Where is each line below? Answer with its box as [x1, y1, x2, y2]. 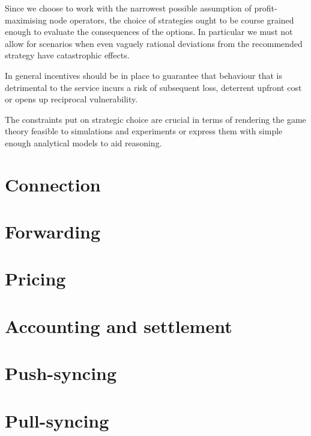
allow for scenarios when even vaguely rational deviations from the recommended [5, 37, 303, 49]
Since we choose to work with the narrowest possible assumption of [5, 2, 252, 14]
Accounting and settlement [5, 313, 232, 338]
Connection [5, 172, 101, 196]
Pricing [5, 266, 66, 291]
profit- [254, 2, 277, 14]
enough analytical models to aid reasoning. [5, 136, 162, 149]
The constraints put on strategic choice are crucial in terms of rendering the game [5, 113, 306, 125]
